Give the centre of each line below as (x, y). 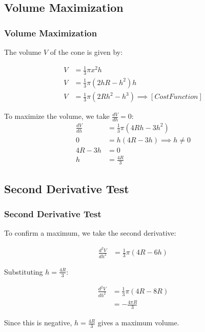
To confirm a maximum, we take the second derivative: (90, 233)
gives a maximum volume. (138, 323)
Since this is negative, (38, 323)
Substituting (24, 271)
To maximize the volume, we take (57, 116)
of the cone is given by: (86, 52)
